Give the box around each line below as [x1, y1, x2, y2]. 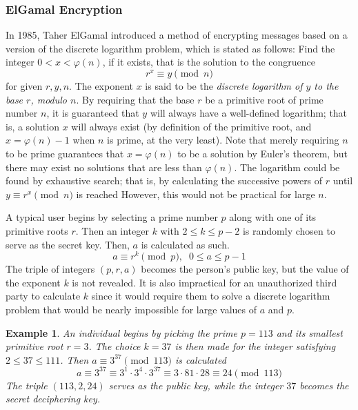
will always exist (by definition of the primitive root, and [71, 119, 312, 133]
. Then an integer [75, 223, 149, 237]
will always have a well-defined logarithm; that [150, 106, 348, 120]
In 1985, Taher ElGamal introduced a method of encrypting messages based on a [6, 28, 348, 42]
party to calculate [6, 289, 81, 303]
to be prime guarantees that [6, 146, 124, 160]
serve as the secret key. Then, [6, 237, 130, 251]
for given [6, 79, 43, 92]
